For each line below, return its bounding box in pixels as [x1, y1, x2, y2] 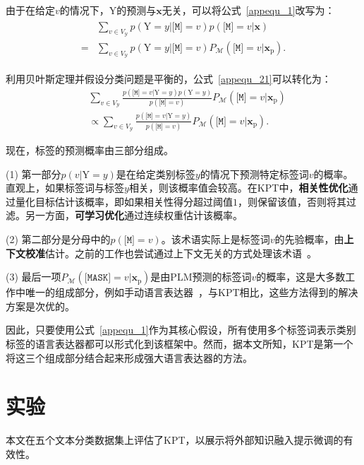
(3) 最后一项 [6, 269, 61, 284]
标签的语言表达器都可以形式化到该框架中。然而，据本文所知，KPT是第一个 [6, 336, 353, 351]
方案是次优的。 [6, 298, 75, 313]
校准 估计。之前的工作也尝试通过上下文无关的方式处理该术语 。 [25, 245, 317, 260]
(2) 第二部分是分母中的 [6, 231, 111, 246]
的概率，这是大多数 [256, 269, 346, 284]
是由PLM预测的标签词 [150, 269, 252, 284]
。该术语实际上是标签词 [161, 231, 270, 246]
